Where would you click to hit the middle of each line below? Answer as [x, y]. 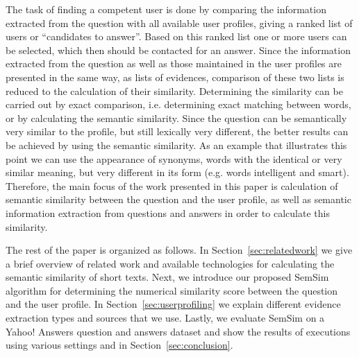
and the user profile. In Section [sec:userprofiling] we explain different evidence [173, 304]
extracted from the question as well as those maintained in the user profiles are [174, 63]
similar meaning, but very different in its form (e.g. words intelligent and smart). [177, 172]
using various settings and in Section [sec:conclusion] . [119, 345]
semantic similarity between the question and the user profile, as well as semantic [178, 199]
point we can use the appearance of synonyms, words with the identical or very [174, 158]
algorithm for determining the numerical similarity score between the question [172, 290]
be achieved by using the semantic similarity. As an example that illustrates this [176, 145]
